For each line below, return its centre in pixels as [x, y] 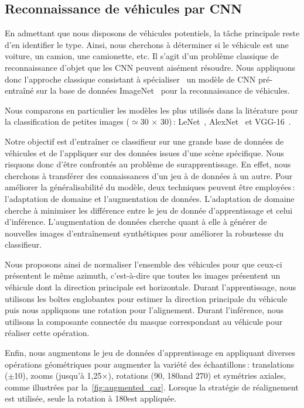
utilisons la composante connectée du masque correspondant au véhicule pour [144, 321]
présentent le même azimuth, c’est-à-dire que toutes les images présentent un [143, 275]
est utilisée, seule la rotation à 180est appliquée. [91, 398]
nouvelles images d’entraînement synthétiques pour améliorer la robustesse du [144, 233]
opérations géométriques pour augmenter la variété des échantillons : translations [150, 364]
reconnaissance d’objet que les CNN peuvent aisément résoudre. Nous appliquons [150, 67]
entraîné [19, 90]
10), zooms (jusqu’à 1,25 [58, 376]
